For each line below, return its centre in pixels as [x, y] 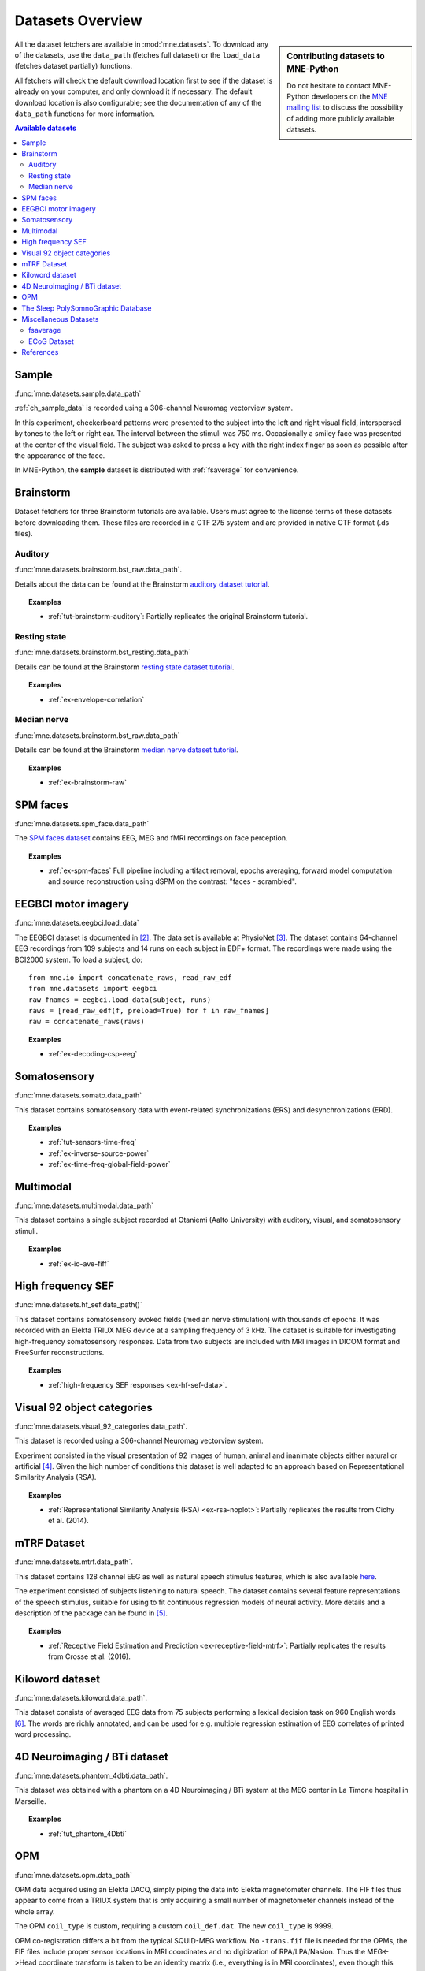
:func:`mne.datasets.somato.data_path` [78, 1095]
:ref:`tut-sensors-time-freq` [92, 1142]
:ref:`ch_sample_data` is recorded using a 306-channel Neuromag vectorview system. [154, 408]
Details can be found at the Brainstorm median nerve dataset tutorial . [127, 750]
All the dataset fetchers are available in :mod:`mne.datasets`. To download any [142, 44]
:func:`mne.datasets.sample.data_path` [78, 393]
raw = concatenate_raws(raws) [87, 1022]
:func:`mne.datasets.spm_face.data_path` [82, 823]
